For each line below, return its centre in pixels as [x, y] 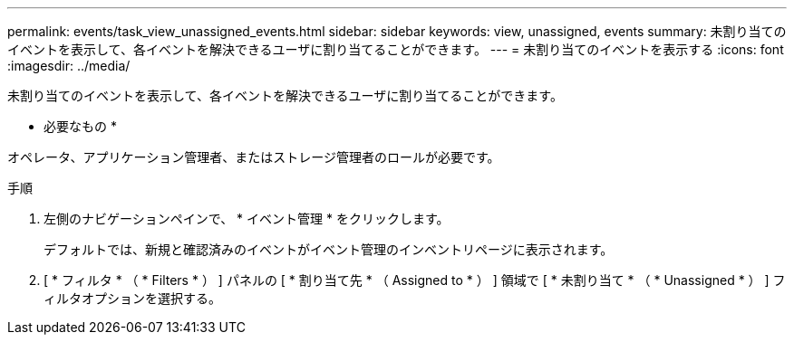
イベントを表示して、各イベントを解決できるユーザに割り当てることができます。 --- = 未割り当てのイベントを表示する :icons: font [396, 49]
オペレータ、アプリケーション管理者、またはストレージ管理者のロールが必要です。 [254, 157]
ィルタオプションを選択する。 [132, 298]
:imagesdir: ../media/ [69, 66]
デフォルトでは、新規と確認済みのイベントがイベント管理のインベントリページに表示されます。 [329, 249]
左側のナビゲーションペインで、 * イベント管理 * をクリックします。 [247, 218]
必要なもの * [80, 126]
